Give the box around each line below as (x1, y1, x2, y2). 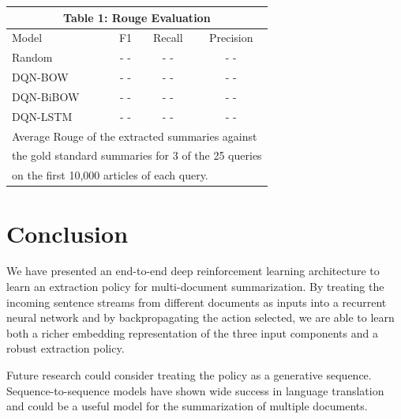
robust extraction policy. (6, 340, 125, 357)
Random (12, 49, 53, 66)
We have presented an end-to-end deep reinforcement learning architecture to (6, 262, 380, 279)
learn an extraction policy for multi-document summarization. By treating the (6, 278, 384, 295)
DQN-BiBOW (12, 88, 80, 104)
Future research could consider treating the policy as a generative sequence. (6, 367, 372, 383)
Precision (208, 29, 253, 46)
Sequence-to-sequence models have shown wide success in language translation (6, 382, 384, 398)
